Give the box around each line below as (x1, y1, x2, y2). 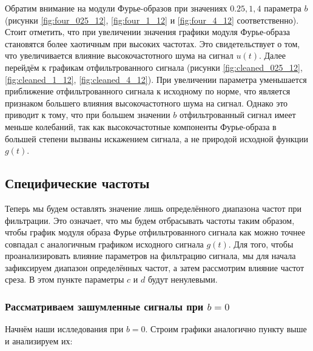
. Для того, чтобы (228, 237, 294, 250)
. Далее (258, 49, 286, 62)
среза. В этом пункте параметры (5, 273, 124, 286)
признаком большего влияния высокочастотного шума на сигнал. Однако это (5, 96, 288, 109)
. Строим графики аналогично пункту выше (145, 323, 307, 335)
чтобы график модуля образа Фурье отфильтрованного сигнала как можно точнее (5, 226, 305, 238)
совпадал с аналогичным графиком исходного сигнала (5, 237, 204, 250)
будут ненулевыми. (147, 273, 218, 286)
